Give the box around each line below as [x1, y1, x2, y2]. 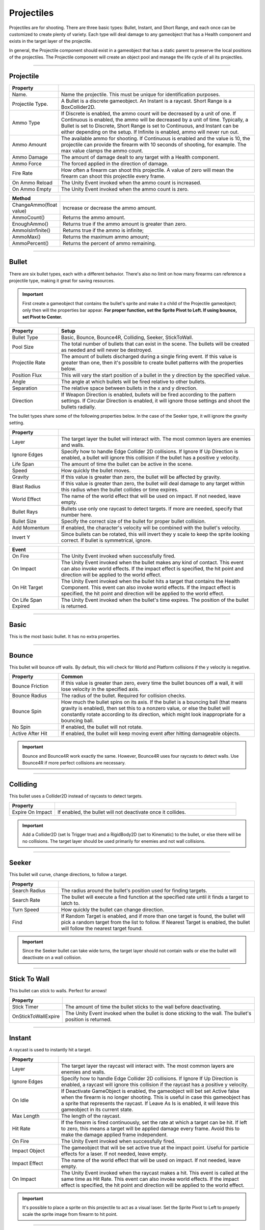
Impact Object [12, 1147, 45, 1154]
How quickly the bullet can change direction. [61, 906, 164, 913]
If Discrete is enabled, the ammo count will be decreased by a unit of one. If [61, 110, 236, 117]
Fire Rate [12, 170, 33, 177]
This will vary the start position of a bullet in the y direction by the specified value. [61, 371, 250, 378]
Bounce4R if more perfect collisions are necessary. [22, 760, 126, 766]
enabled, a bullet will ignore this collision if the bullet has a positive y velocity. [61, 454, 240, 461]
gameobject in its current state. [61, 1106, 133, 1113]
